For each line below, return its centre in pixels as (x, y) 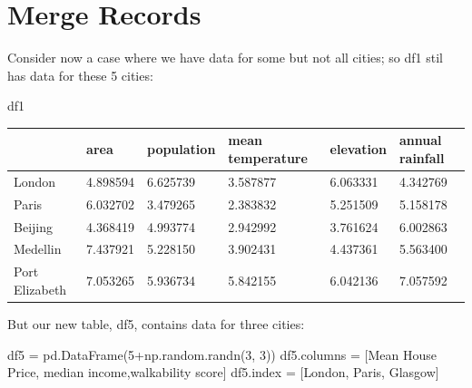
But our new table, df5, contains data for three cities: (156, 323)
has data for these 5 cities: (80, 75)
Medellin (38, 249)
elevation (358, 149)
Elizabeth (40, 289)
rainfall (422, 158)
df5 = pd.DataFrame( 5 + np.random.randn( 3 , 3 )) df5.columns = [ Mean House (222, 354)
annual (420, 140)
